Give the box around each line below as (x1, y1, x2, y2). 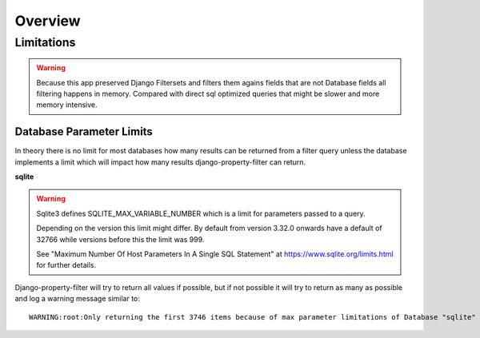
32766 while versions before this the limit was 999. (36, 234, 205, 244)
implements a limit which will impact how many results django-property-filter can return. (14, 157, 306, 167)
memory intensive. (36, 100, 98, 109)
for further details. (36, 260, 96, 270)
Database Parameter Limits (14, 125, 154, 139)
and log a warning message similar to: (14, 294, 140, 304)
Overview (14, 12, 81, 30)
